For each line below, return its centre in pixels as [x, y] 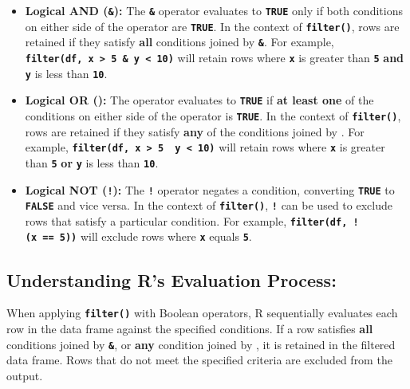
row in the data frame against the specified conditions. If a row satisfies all [190, 328]
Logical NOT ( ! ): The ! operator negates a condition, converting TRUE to [210, 189]
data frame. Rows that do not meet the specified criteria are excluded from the [199, 360]
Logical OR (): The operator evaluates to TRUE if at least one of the [199, 100]
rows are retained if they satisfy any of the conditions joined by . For [195, 131]
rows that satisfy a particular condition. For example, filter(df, [186, 220]
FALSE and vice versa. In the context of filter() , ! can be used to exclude [209, 205]
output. [25, 375]
